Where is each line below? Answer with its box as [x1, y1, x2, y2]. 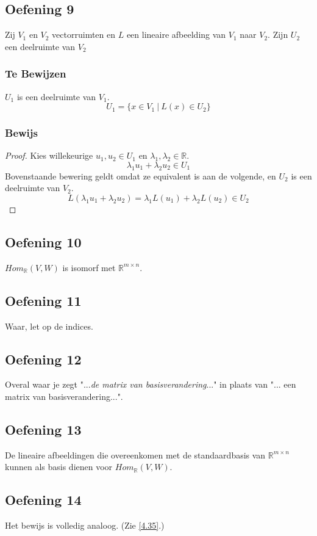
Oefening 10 [5, 232, 82, 251]
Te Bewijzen [5, 66, 66, 81]
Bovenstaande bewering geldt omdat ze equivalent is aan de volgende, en [5, 169, 276, 182]
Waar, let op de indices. [5, 319, 93, 332]
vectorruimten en [52, 28, 116, 41]
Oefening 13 [5, 419, 82, 438]
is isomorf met [62, 261, 116, 273]
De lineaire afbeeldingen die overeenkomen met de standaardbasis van [5, 448, 266, 461]
